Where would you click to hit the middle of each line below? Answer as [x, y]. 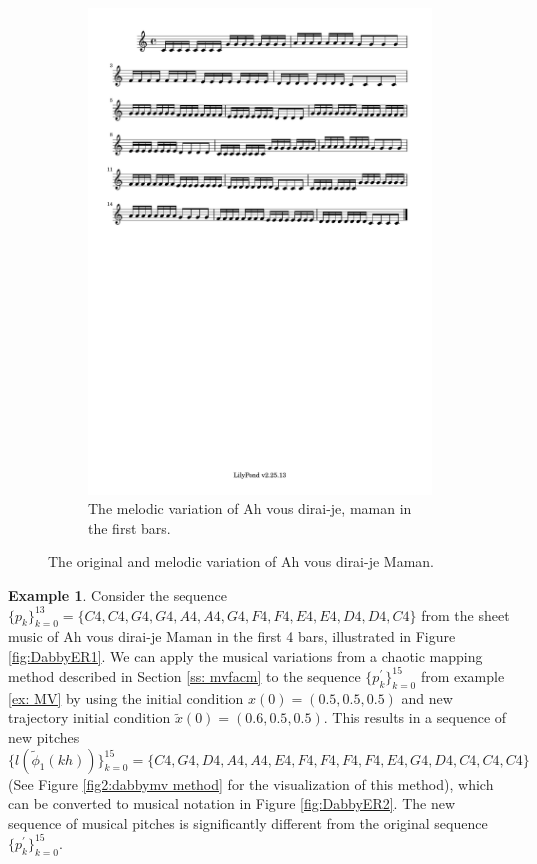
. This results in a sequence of [415, 717]
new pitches [44, 736]
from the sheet [465, 614]
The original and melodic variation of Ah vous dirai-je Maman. [241, 561]
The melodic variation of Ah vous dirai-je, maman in [250, 508]
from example [462, 675]
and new [427, 697]
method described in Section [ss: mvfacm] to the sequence [184, 675]
